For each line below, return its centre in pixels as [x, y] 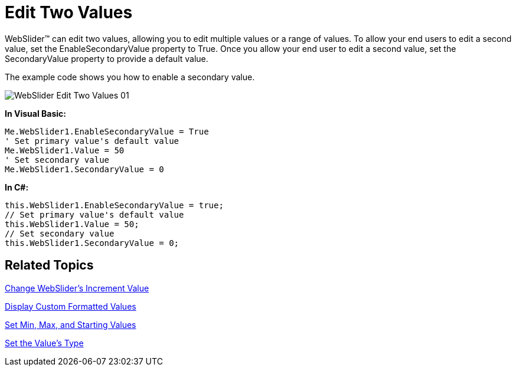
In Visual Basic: [35, 113]
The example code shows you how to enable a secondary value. [130, 77]
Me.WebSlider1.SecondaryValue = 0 [84, 169]
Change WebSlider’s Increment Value [77, 288]
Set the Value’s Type [44, 343]
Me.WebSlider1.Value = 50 [65, 150]
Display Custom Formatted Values [71, 306]
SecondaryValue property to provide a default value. [107, 58]
